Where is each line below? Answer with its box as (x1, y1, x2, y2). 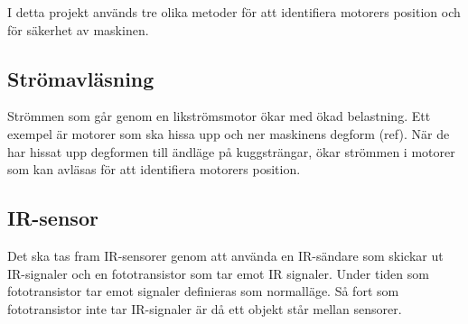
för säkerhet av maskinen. (7, 20, 149, 39)
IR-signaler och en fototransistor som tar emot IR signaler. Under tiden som (7, 264, 429, 282)
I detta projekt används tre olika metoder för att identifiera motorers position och (7, 3, 461, 21)
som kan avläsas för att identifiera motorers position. (7, 160, 301, 179)
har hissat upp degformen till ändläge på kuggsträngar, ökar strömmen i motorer (7, 142, 455, 161)
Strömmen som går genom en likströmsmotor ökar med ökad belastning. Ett (7, 106, 431, 125)
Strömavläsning (7, 64, 154, 92)
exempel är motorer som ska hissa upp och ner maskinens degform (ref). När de (7, 124, 450, 143)
